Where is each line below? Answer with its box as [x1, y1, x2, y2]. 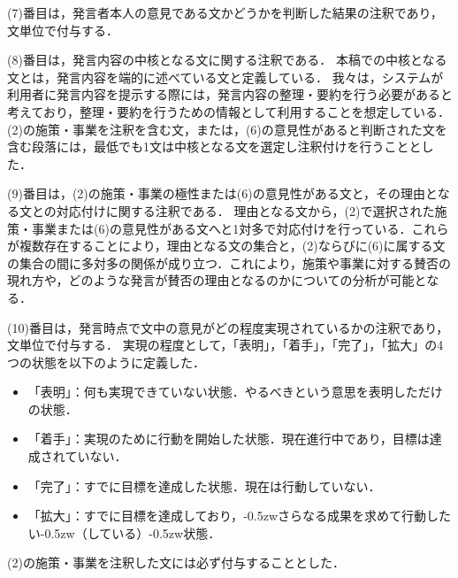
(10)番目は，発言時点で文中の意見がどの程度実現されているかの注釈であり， [7, 318, 449, 336]
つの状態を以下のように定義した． [7, 352, 205, 371]
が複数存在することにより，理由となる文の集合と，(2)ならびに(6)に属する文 [7, 236, 446, 255]
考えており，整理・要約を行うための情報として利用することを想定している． [7, 102, 451, 120]
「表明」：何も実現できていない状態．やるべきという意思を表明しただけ [27, 382, 443, 401]
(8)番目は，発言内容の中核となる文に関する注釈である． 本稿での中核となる [7, 50, 447, 69]
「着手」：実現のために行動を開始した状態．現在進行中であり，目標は [27, 429, 430, 448]
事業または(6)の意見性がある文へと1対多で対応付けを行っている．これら [31, 219, 449, 237]
